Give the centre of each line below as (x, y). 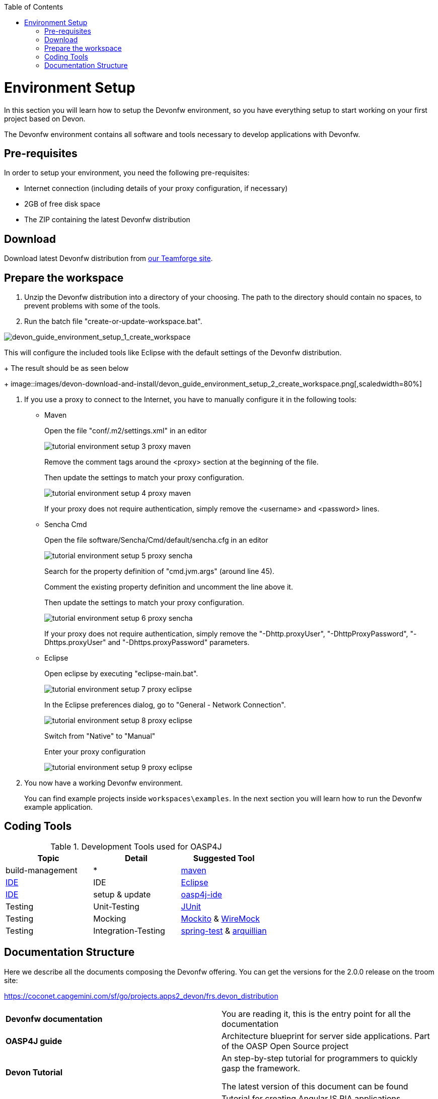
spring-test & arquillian (224, 930)
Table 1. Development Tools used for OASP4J (136, 846)
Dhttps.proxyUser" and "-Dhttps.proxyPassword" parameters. (147, 642)
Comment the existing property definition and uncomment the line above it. (169, 587)
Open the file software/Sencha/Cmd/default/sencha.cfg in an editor (156, 540)
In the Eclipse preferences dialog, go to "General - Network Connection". (165, 705)
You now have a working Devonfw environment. (103, 783)
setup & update (122, 894)
